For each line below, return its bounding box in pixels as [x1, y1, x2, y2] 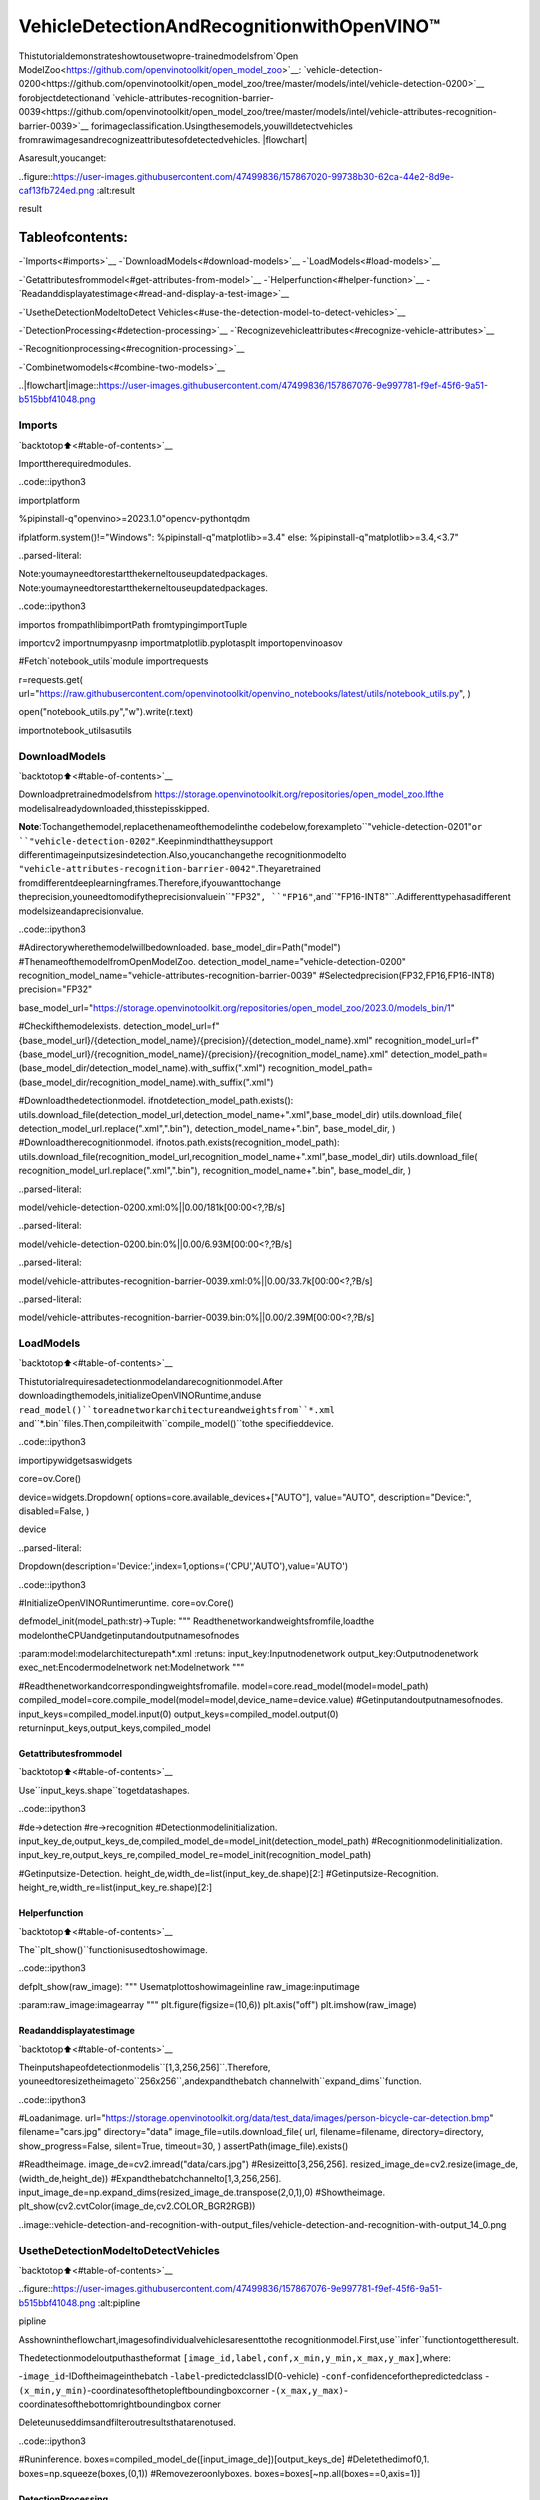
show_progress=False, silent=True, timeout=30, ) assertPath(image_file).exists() [18, 2140, 349, 2152]
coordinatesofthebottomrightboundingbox [18, 2398, 192, 2410]
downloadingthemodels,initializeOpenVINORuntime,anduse [18, 1390, 262, 1402]
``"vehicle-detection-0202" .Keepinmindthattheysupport [18, 835, 274, 847]
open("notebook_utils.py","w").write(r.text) [18, 706, 194, 718]
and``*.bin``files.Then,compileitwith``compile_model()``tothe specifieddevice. [18, 1418, 334, 1429]
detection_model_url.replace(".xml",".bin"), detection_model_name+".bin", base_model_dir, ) [18, 1123, 396, 1134]
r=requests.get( [18, 673, 84, 685]
